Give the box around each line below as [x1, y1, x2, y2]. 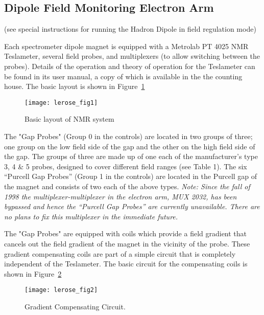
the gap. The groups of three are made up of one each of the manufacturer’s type [4, 151, 258, 162]
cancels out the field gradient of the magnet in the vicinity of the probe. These [4, 238, 250, 249]
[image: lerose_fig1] [25, 99, 98, 106]
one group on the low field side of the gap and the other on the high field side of [4, 141, 255, 151]
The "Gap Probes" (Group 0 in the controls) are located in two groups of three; [4, 131, 253, 142]
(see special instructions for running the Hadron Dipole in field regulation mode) [4, 24, 256, 34]
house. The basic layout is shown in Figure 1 [4, 81, 145, 92]
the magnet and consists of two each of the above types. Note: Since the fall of [4, 181, 250, 191]
